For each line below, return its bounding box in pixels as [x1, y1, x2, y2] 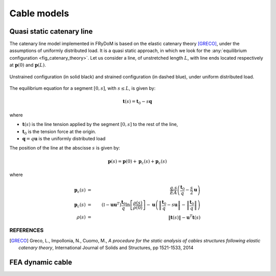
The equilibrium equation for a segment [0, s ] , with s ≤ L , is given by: [9, 85, 156, 91]
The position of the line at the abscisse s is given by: [9, 145, 120, 151]
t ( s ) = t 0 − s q [123, 98, 152, 106]
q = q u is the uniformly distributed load [22, 135, 106, 141]
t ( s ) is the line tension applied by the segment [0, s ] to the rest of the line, [22, 121, 178, 128]
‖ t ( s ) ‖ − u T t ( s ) [168, 213, 201, 220]
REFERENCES [9, 227, 44, 234]
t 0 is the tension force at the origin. [22, 128, 97, 136]
